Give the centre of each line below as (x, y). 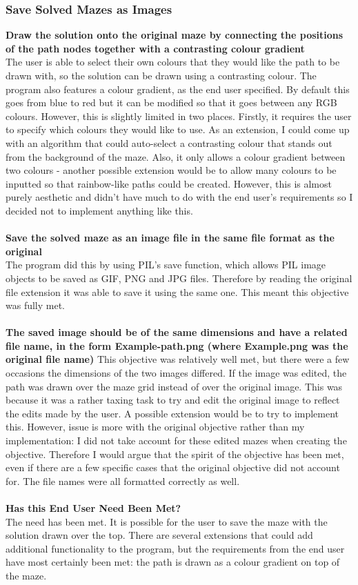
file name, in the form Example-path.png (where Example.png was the (177, 345)
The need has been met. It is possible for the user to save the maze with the (167, 521)
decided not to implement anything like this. (99, 210)
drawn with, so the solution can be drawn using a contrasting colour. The (161, 75)
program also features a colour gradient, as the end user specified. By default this (178, 89)
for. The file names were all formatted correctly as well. (123, 480)
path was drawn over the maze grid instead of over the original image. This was (174, 386)
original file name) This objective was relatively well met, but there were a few (178, 359)
